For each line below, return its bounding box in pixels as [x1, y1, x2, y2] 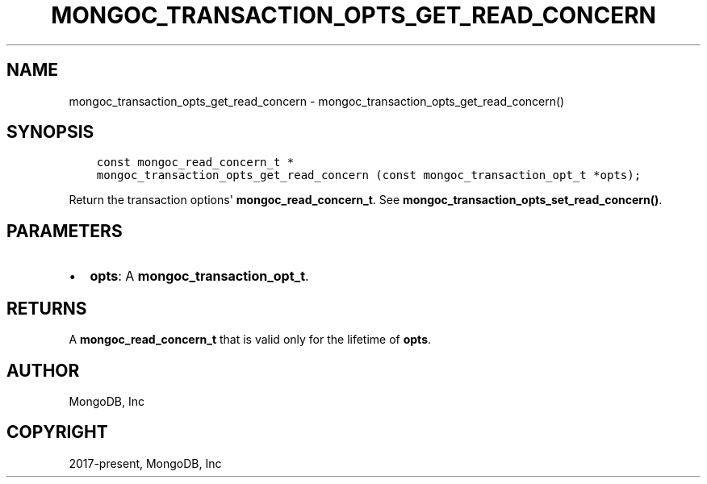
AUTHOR [6, 360, 80, 381]
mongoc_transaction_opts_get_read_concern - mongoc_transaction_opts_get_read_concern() [69, 94, 565, 108]
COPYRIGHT [6, 422, 108, 443]
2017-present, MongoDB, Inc [69, 456, 222, 470]
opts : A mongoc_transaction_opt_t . [90, 268, 309, 285]
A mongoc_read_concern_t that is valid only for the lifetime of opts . [69, 332, 432, 347]
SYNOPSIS [6, 122, 94, 143]
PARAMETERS [6, 220, 123, 241]
